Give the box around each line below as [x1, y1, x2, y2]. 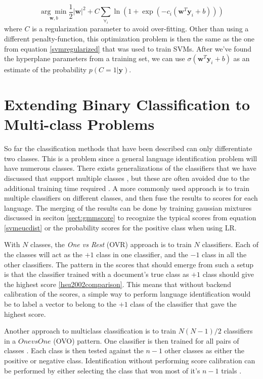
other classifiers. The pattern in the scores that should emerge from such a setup [4, 259, 254, 269]
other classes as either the [164, 345, 245, 356]
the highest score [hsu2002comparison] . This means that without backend [4, 278, 231, 289]
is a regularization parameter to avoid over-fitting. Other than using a [32, 23, 249, 34]
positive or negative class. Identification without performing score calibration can [4, 355, 255, 365]
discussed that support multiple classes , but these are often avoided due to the [4, 172, 250, 183]
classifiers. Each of [202, 239, 259, 250]
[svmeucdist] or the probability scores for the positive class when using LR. [4, 222, 237, 232]
